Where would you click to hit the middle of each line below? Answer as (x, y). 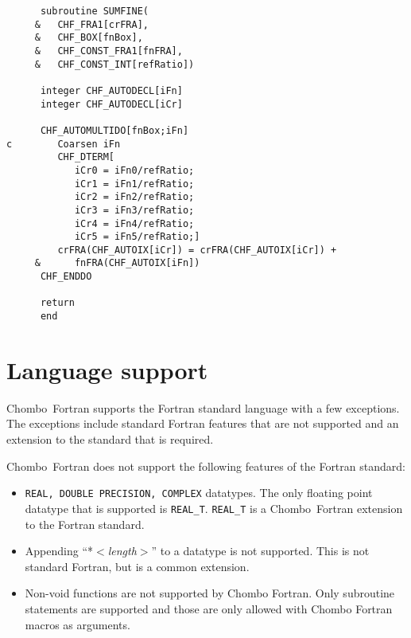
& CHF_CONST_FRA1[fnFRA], (109, 51)
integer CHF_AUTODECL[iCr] (111, 104)
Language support (107, 369)
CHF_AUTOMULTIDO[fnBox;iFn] (114, 130)
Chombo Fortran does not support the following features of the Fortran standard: (206, 466)
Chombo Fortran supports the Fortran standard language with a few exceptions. (203, 407)
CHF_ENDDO (66, 277)
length (122, 551)
